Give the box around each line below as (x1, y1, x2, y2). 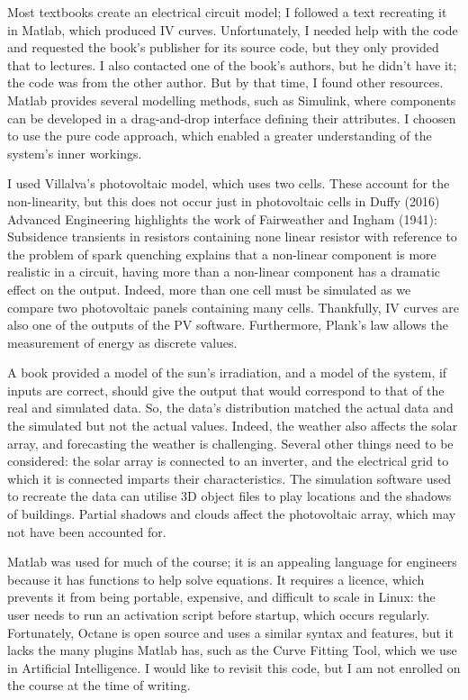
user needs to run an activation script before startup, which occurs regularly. (7, 605, 430, 623)
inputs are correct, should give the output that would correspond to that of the (7, 380, 445, 399)
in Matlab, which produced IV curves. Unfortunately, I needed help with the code (7, 20, 458, 39)
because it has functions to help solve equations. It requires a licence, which (7, 569, 425, 588)
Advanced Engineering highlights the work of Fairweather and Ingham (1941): (7, 209, 437, 228)
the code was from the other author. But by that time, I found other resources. (7, 73, 444, 92)
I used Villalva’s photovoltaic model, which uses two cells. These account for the (7, 174, 450, 193)
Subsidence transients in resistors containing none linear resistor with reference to (7, 227, 457, 246)
